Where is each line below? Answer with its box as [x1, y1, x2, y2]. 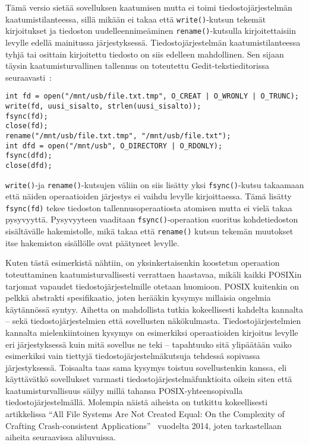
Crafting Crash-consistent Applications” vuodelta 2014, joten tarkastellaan [5, 419, 282, 431]
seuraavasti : [5, 71, 52, 83]
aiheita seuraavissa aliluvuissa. [5, 431, 116, 443]
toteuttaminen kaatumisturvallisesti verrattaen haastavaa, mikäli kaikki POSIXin [5, 268, 302, 280]
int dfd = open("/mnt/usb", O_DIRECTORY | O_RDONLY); [5, 141, 223, 150]
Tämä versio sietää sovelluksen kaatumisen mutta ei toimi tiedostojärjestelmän [5, 1, 292, 13]
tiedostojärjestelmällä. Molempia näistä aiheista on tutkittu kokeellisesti [5, 396, 268, 408]
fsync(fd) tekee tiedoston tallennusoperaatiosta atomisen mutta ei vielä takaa [5, 201, 292, 214]
